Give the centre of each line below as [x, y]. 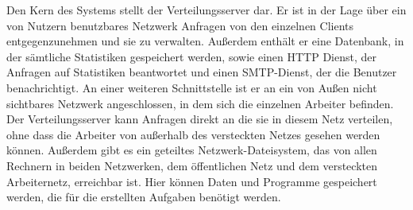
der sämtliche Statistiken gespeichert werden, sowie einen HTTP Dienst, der [191, 56]
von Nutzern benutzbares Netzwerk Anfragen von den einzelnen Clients [180, 25]
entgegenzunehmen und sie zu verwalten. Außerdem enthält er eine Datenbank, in [205, 41]
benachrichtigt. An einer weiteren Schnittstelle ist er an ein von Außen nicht [192, 87]
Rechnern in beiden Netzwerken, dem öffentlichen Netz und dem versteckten [192, 165]
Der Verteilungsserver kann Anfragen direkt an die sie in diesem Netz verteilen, [200, 119]
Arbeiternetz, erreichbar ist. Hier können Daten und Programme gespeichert [192, 181]
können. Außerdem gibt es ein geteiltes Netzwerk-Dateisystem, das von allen [192, 150]
